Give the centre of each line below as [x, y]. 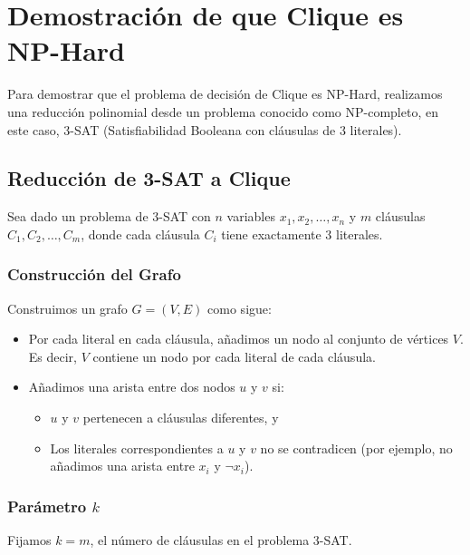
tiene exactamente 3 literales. [302, 234]
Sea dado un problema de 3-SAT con [109, 216]
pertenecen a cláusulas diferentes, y [181, 418]
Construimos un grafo [67, 308]
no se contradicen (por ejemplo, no [356, 448]
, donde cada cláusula [140, 234]
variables [251, 216]
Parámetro [47, 506]
